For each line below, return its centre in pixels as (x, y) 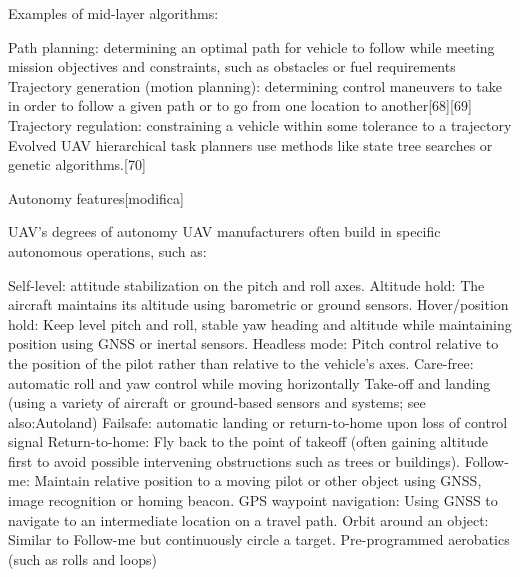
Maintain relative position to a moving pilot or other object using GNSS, (258, 480)
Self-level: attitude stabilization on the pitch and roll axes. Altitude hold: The (246, 284)
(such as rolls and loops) (82, 558)
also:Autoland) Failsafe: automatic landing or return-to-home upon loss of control (258, 421)
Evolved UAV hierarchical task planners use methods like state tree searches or (250, 144)
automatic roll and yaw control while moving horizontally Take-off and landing (249, 382)
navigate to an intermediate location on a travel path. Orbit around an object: (248, 519)
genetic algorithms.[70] (77, 164)
